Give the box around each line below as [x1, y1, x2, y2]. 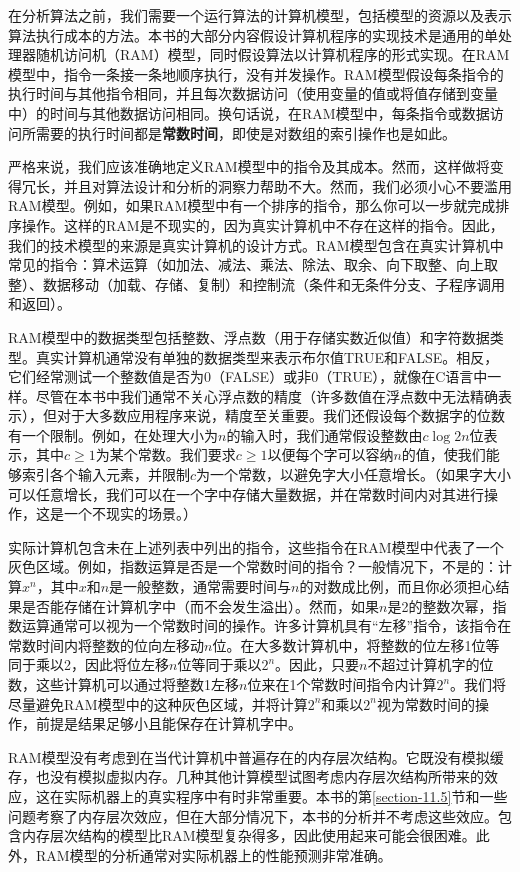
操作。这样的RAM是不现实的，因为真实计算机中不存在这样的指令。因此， [21, 214, 504, 235]
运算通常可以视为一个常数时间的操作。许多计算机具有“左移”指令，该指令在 [21, 615, 512, 636]
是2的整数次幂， [387, 595, 493, 616]
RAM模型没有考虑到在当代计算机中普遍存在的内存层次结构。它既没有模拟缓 [8, 746, 504, 767]
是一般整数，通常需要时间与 [109, 576, 292, 597]
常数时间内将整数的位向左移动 [8, 634, 204, 655]
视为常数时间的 [377, 693, 475, 714]
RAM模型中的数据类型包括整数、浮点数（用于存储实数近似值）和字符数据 [8, 326, 490, 347]
